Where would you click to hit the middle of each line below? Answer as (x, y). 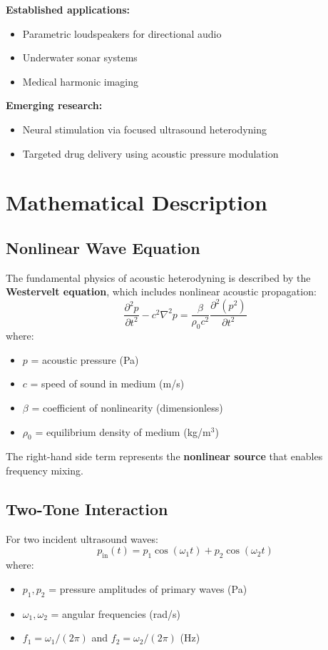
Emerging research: (54, 105)
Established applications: (68, 9)
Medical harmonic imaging (81, 81)
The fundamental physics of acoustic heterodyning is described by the (158, 277)
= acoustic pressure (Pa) (85, 359)
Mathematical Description (137, 202)
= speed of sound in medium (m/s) (107, 384)
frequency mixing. (45, 471)
